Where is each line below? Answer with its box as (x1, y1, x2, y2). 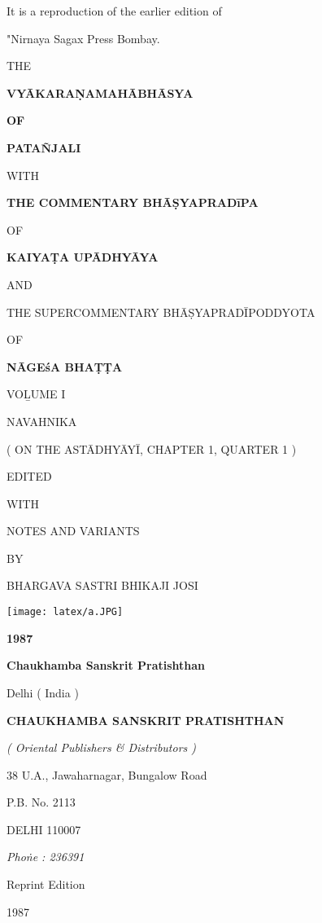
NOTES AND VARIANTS (7, 522, 140, 539)
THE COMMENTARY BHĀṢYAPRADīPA (7, 194, 259, 211)
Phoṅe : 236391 (7, 848, 85, 865)
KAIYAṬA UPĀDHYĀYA (7, 248, 159, 266)
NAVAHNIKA (7, 412, 77, 429)
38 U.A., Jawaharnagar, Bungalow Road (7, 766, 207, 783)
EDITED (7, 468, 52, 485)
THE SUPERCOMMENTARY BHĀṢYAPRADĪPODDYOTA (7, 303, 315, 320)
